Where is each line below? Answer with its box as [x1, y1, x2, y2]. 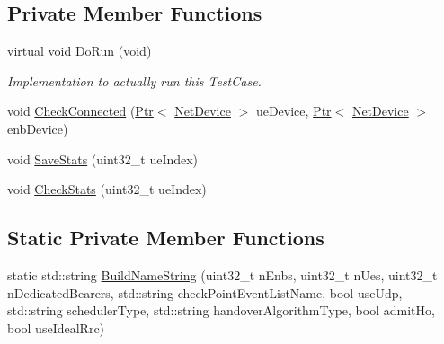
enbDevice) [7, 119, 68, 137]
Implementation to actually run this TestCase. [7, 71, 262, 90]
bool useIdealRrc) [7, 318, 105, 337]
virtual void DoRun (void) [7, 41, 152, 60]
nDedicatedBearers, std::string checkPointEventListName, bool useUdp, [7, 283, 403, 302]
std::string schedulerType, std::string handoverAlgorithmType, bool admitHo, [7, 301, 435, 320]
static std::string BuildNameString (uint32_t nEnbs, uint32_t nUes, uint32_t [7, 265, 438, 284]
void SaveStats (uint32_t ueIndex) [7, 149, 199, 168]
